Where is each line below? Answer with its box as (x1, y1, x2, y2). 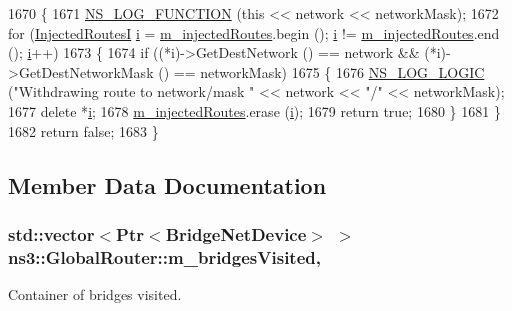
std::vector (8, 221, 95, 246)
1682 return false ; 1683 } (8, 120, 159, 141)
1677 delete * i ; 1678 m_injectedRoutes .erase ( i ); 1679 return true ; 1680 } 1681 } (8, 100, 501, 121)
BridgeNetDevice (165, 221, 307, 246)
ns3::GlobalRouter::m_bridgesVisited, (8, 244, 321, 269)
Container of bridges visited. (8, 284, 182, 305)
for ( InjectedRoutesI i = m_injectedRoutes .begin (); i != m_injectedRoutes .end (8, 22, 500, 43)
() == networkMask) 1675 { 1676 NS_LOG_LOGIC (158, 61, 485, 82)
